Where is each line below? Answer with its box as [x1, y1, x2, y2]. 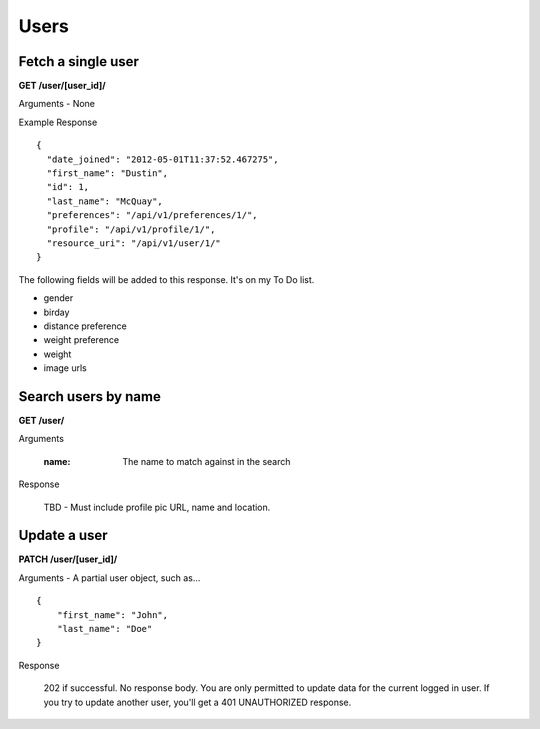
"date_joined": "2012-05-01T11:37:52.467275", [46, 153, 279, 165]
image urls [43, 362, 87, 374]
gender [43, 292, 74, 304]
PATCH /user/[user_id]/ [18, 553, 118, 565]
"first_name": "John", [56, 609, 169, 620]
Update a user [18, 527, 109, 544]
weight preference [43, 334, 120, 346]
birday [43, 306, 70, 318]
